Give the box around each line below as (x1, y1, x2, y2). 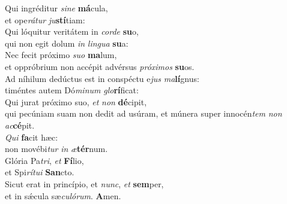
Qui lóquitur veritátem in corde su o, (5, 25, 139, 38)
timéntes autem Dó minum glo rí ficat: (5, 84, 139, 96)
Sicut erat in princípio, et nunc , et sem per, (5, 177, 164, 190)
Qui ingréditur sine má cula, (5, 2, 108, 14)
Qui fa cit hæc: (5, 130, 58, 143)
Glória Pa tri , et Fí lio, (5, 154, 84, 166)
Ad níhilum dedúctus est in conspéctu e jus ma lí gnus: (5, 72, 199, 84)
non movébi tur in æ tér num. (5, 142, 108, 155)
